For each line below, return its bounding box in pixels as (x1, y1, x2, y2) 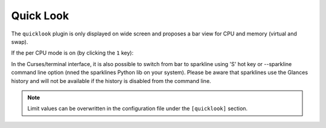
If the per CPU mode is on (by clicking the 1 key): (11, 49, 134, 56)
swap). (11, 38, 28, 45)
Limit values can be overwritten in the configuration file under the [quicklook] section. (27, 105, 248, 112)
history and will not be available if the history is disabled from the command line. (11, 77, 211, 84)
